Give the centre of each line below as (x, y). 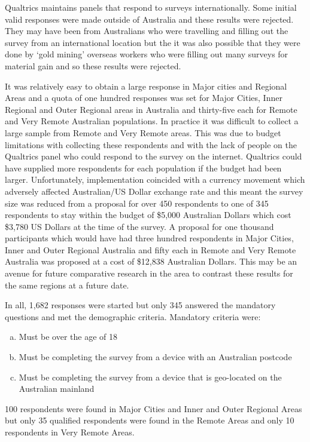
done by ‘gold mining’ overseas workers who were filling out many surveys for (147, 54)
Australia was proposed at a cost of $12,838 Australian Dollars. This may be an (151, 261)
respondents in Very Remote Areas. (70, 432)
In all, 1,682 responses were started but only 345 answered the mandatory (140, 305)
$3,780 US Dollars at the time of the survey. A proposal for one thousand (139, 226)
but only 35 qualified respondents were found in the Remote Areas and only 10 (150, 420)
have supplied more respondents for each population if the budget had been (143, 168)
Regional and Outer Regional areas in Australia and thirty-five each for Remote (151, 109)
